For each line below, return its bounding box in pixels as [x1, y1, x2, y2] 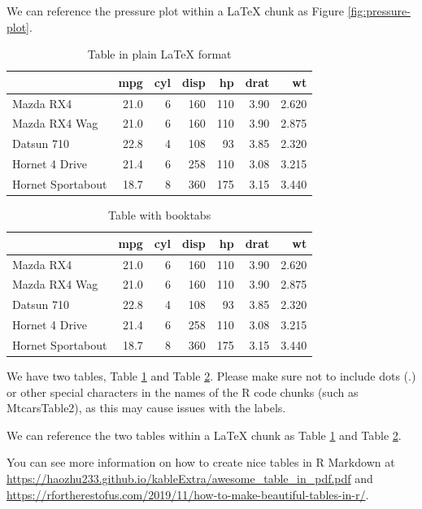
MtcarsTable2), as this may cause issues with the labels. [7, 399, 286, 416]
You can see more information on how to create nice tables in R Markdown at [7, 454, 395, 471]
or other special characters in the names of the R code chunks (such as [7, 383, 359, 400]
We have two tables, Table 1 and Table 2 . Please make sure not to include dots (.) [7, 368, 416, 384]
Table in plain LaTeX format [87, 46, 232, 63]
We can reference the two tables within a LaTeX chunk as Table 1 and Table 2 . [7, 426, 402, 443]
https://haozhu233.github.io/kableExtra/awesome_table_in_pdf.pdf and [7, 469, 373, 486]
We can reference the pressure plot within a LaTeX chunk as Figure [7, 2, 344, 19]
